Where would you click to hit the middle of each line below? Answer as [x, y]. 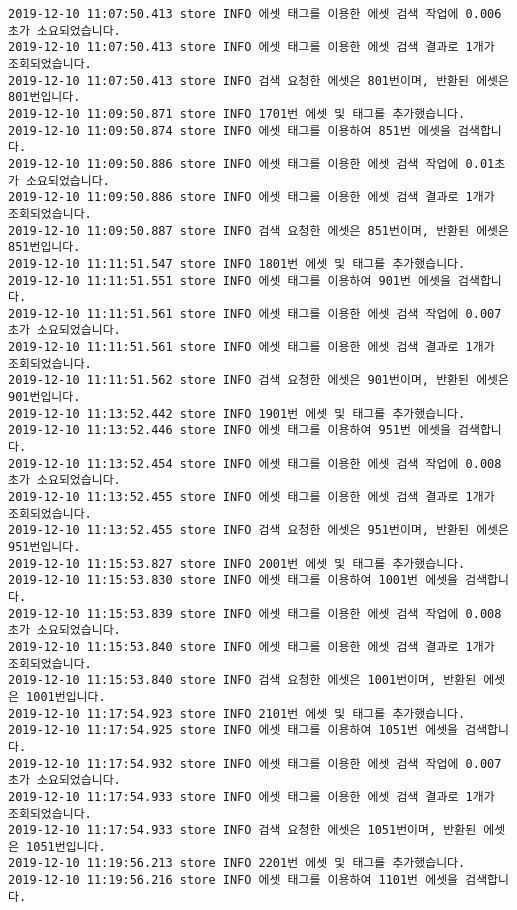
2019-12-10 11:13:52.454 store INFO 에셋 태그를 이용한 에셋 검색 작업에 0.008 [255, 463]
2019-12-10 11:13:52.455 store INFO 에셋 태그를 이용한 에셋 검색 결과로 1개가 [251, 497]
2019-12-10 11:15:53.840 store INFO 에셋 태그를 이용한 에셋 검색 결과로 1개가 [251, 646]
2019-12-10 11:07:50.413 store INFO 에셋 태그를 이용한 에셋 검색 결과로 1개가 [251, 47]
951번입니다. [44, 547]
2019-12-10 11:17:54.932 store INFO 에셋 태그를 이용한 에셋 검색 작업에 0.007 [255, 763]
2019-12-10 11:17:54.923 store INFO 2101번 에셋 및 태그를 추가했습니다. [237, 713]
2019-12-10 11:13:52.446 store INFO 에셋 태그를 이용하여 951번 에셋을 [229, 430]
